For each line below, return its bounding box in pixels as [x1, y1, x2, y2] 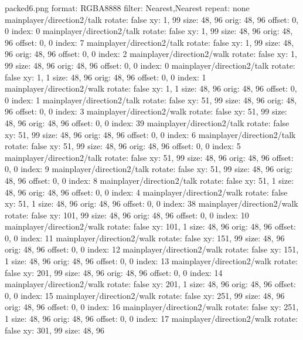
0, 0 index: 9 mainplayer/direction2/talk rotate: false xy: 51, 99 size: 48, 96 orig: [5, 163, 293, 175]
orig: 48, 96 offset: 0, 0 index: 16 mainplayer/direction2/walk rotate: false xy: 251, [5, 301, 299, 313]
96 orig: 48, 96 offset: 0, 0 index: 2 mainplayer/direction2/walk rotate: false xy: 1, [5, 48, 297, 60]
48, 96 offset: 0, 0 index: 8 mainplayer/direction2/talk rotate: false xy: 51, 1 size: [5, 174, 294, 186]
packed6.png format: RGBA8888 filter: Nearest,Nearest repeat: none [5, 2, 250, 14]
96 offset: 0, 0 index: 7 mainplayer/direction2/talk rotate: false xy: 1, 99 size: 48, [5, 36, 294, 48]
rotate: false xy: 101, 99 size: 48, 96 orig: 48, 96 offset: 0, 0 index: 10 [5, 208, 249, 221]
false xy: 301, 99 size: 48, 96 [5, 324, 105, 336]
